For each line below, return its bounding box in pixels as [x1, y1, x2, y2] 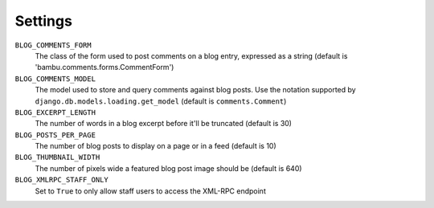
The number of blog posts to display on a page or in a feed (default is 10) [35, 141, 276, 151]
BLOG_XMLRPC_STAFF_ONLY [14, 175, 108, 185]
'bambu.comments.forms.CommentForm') [35, 63, 174, 72]
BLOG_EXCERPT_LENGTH [14, 108, 96, 116]
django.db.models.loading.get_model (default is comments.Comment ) [35, 96, 287, 106]
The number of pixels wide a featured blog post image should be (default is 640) [35, 163, 302, 173]
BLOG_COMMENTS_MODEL [14, 74, 96, 84]
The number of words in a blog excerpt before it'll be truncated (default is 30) [35, 119, 293, 128]
